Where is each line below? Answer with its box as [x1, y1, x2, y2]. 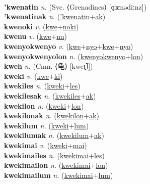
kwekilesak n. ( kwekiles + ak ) [4, 90, 96, 101]
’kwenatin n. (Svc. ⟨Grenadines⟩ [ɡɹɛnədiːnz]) [4, 1, 147, 12]
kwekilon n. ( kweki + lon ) [4, 100, 84, 111]
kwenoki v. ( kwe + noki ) [4, 21, 79, 31]
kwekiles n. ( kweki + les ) [4, 80, 81, 91]
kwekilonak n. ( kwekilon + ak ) [4, 110, 99, 121]
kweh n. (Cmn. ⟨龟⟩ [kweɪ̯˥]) [4, 61, 93, 71]
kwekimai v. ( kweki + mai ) [4, 140, 87, 150]
